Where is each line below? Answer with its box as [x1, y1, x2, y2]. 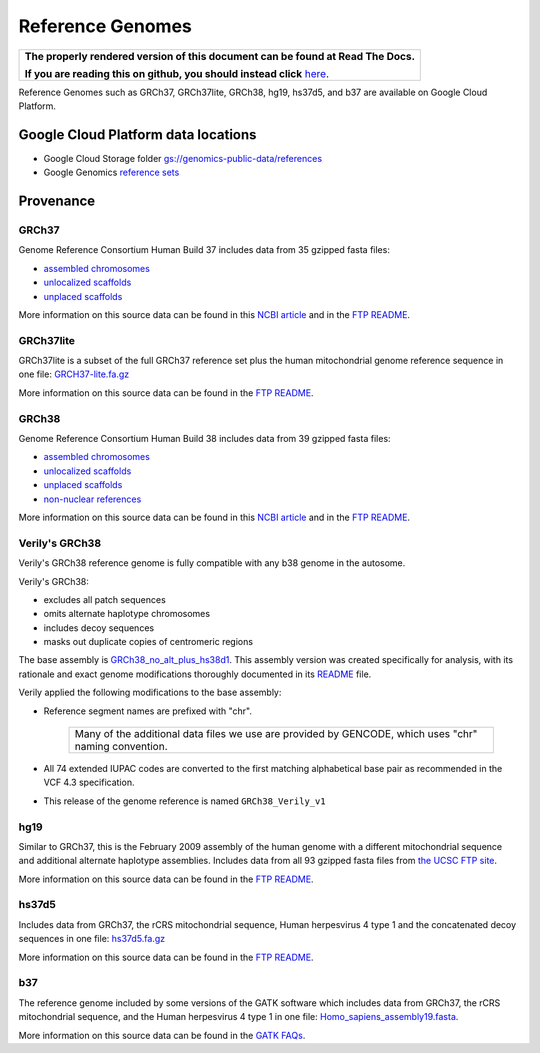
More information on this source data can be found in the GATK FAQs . [18, 1029, 306, 1041]
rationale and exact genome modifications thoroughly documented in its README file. [18, 668, 372, 680]
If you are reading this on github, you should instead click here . [24, 66, 330, 80]
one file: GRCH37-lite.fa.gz [18, 368, 130, 380]
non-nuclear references [43, 493, 142, 505]
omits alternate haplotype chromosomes [43, 608, 210, 620]
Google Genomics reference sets [43, 166, 180, 179]
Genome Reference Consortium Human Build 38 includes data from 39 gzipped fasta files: [18, 433, 391, 445]
